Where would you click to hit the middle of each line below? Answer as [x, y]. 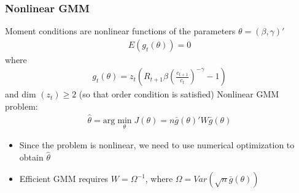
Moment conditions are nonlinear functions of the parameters [120, 31]
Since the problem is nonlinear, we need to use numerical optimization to [157, 145]
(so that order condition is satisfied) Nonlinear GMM [179, 94]
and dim [21, 94]
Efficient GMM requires [64, 179]
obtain [31, 157]
